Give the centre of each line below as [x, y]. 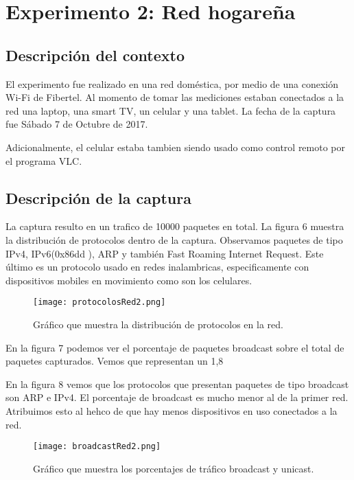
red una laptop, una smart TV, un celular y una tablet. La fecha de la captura [171, 110]
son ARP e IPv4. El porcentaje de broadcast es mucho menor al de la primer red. [177, 397]
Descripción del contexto [95, 55]
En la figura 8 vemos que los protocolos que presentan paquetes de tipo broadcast [177, 384]
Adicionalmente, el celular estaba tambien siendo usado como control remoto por [176, 147]
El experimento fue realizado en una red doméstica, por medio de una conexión [172, 83]
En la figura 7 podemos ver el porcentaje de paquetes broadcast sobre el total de [175, 347]
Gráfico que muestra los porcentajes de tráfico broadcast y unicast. [174, 468]
